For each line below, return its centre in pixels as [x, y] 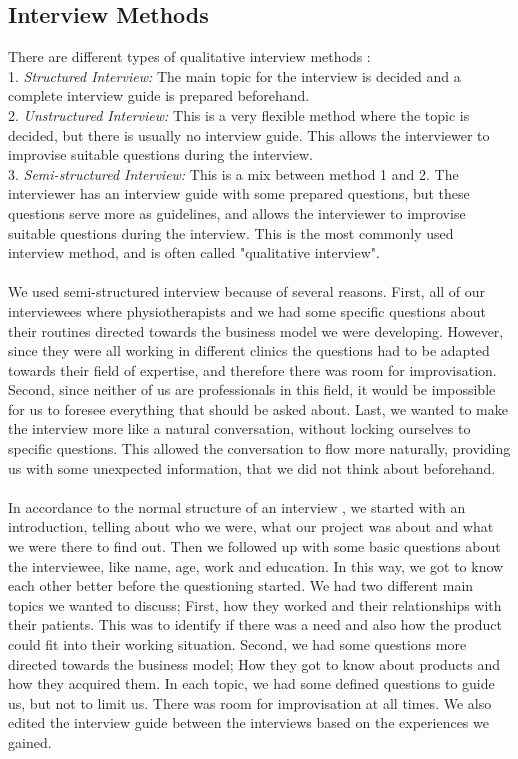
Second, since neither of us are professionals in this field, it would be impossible [252, 389]
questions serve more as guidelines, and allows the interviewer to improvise [237, 212]
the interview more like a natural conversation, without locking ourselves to [239, 428]
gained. [30, 741]
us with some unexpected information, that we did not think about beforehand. [252, 467]
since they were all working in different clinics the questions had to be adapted [249, 350]
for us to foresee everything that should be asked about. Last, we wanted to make [258, 408]
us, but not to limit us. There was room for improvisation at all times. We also [250, 702]
